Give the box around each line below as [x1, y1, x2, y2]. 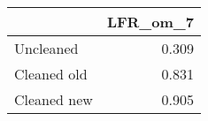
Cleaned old [14, 64, 88, 84]
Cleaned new [14, 89, 93, 110]
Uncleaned [14, 38, 79, 58]
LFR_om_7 [106, 11, 194, 32]
